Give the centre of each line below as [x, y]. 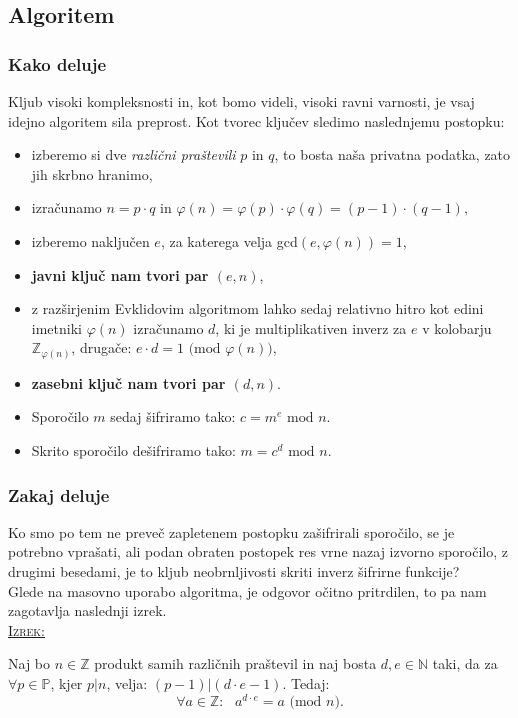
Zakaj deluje [59, 494]
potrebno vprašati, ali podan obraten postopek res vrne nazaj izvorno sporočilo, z [258, 551]
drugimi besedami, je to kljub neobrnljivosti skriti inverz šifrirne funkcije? [234, 571]
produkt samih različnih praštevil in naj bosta [235, 663]
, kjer [66, 683]
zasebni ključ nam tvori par [128, 382]
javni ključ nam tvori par [120, 274]
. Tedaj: [306, 683]
